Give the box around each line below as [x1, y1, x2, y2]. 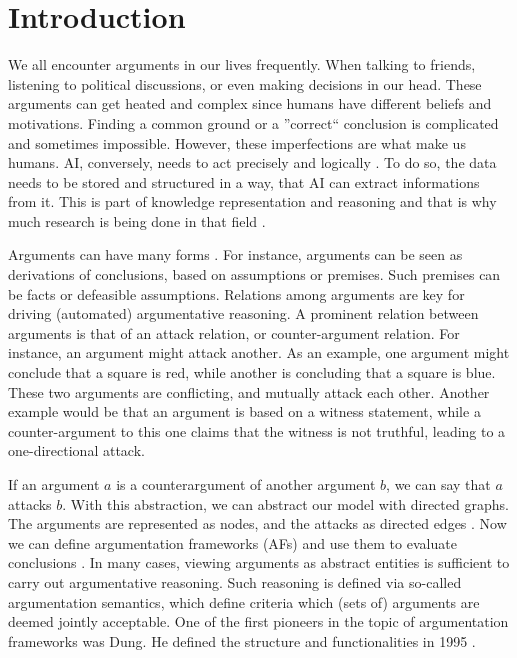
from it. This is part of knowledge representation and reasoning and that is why [8, 191, 497, 212]
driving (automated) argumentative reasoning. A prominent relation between [8, 303, 479, 324]
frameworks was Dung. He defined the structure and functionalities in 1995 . [8, 630, 476, 651]
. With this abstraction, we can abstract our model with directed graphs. [62, 493, 509, 514]
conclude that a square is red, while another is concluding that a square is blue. [8, 362, 496, 383]
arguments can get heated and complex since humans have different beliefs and [8, 93, 492, 114]
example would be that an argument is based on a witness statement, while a [8, 401, 481, 422]
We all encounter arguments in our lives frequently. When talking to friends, [8, 54, 476, 75]
